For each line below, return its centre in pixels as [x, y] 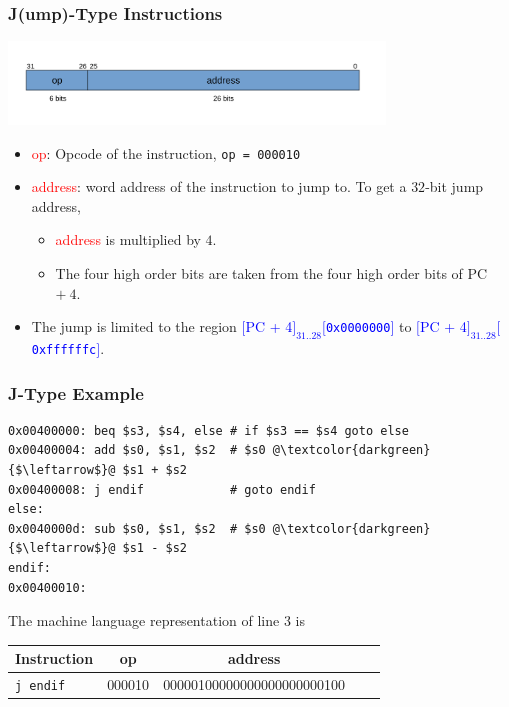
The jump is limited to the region [134, 326]
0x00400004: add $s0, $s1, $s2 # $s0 [137, 450]
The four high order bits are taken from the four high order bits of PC [271, 273]
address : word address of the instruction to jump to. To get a [219, 186]
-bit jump [454, 186]
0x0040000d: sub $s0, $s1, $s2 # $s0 [137, 528]
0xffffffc [64, 350]
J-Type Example [76, 392]
